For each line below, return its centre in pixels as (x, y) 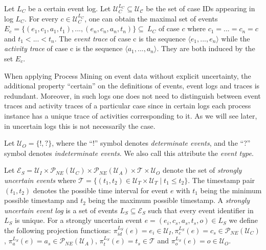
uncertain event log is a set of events (61, 210)
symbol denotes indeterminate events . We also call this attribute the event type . (129, 153)
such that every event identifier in (201, 210)
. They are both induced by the (206, 48)
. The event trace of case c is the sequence (120, 38)
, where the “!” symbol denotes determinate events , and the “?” (151, 143)
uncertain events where (40, 180)
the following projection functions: (58, 230)
